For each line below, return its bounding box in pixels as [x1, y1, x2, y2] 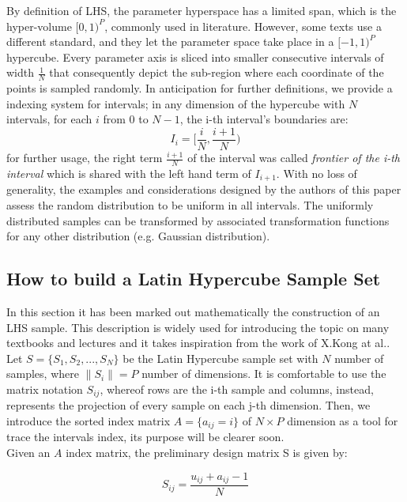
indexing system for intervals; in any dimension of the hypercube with [6, 95, 345, 111]
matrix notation [6, 380, 83, 397]
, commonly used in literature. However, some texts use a [104, 17, 382, 34]
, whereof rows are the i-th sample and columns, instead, [100, 380, 374, 397]
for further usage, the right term [6, 149, 163, 166]
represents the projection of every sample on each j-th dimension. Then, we [6, 397, 371, 413]
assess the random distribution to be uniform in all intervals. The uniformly [6, 196, 374, 213]
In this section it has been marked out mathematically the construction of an [6, 303, 380, 319]
